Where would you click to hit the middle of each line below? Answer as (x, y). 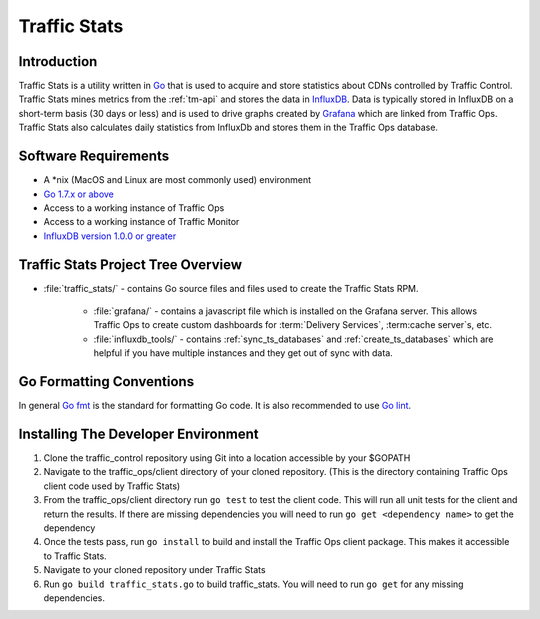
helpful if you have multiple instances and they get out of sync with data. (243, 353)
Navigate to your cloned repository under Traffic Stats (154, 570)
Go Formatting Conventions (106, 381)
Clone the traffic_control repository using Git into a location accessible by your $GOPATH (227, 457)
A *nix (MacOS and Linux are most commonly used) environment (177, 180)
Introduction (58, 61)
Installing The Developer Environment (138, 433)
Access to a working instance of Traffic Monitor (141, 222)
